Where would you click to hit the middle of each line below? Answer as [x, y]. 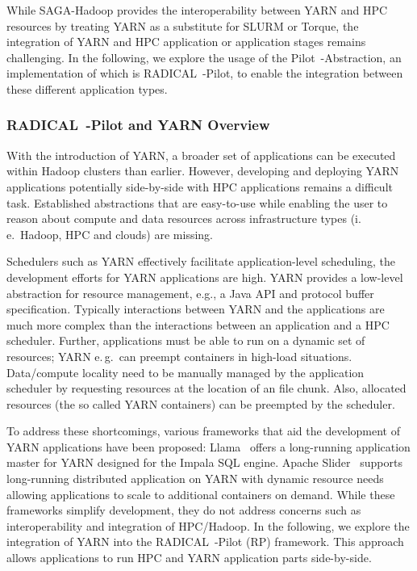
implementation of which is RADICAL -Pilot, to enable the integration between [205, 73]
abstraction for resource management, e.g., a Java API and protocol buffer [190, 293]
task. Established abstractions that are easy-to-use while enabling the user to [197, 202]
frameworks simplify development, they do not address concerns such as [184, 510]
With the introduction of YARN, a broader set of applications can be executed [201, 155]
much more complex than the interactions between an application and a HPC [198, 324]
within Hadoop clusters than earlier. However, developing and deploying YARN [203, 171]
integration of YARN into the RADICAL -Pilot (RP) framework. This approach [205, 542]
